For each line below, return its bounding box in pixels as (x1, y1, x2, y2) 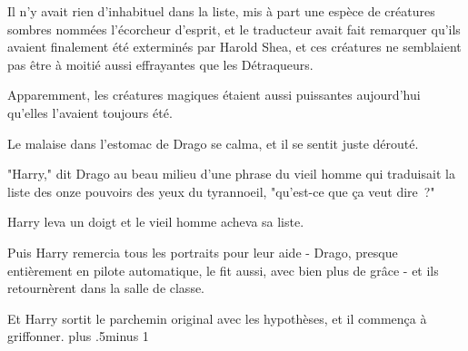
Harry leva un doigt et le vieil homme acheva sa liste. (7, 212, 304, 231)
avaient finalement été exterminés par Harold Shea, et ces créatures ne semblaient (7, 37, 462, 56)
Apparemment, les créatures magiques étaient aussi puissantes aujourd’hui (7, 85, 421, 104)
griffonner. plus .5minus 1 (7, 327, 149, 346)
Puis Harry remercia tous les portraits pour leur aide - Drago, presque (7, 242, 398, 261)
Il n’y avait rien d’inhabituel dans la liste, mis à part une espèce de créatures (7, 2, 435, 20)
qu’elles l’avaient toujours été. (7, 102, 173, 122)
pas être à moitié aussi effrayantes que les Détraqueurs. (7, 54, 314, 73)
